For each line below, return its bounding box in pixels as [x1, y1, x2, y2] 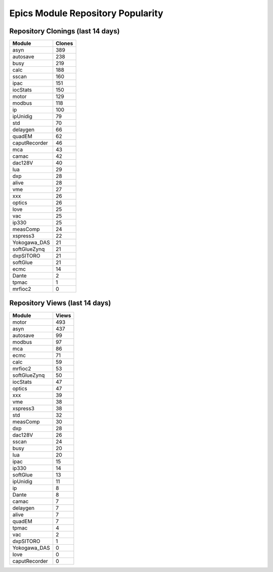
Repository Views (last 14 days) [9, 299, 111, 307]
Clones [56, 40, 73, 47]
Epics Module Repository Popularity [9, 8, 164, 19]
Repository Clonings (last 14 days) [9, 27, 120, 35]
